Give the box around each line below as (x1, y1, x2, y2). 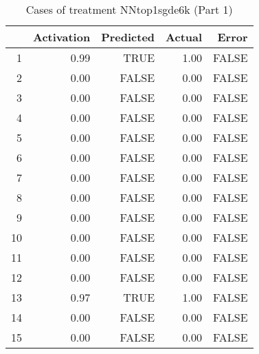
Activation (33, 29, 91, 45)
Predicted (101, 29, 155, 45)
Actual (166, 29, 203, 45)
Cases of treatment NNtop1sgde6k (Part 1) (25, 1, 233, 17)
